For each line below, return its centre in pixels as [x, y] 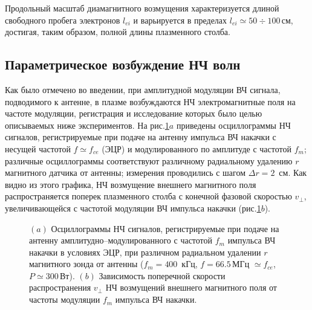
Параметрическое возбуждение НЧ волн [123, 64]
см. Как [293, 173]
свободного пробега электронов [63, 20]
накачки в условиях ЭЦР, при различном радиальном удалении [145, 252]
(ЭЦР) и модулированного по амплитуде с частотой [197, 148]
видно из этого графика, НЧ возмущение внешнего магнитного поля [131, 184]
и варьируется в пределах [180, 20]
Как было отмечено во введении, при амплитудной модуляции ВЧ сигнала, [143, 89]
